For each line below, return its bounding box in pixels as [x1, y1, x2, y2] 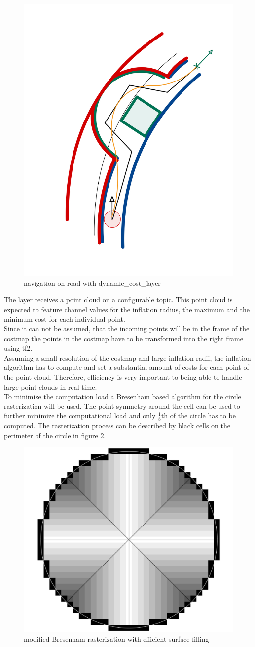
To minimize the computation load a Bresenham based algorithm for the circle [4, 391, 241, 402]
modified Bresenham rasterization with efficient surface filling [24, 633, 209, 644]
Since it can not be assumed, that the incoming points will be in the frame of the [4, 323, 250, 333]
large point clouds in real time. [4, 381, 97, 392]
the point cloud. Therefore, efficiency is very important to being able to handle [4, 371, 242, 382]
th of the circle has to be [161, 410, 236, 421]
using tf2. [4, 343, 33, 353]
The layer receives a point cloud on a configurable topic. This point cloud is [4, 294, 233, 305]
